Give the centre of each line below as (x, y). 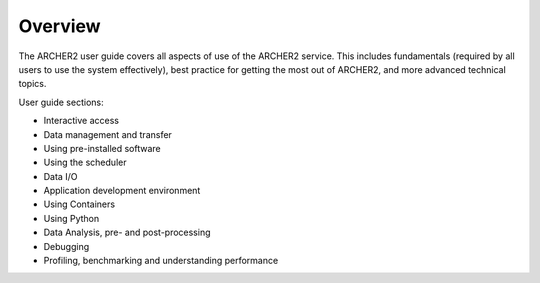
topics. (32, 84)
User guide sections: (61, 102)
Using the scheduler (85, 162)
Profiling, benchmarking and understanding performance (161, 261)
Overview (59, 26)
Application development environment (122, 191)
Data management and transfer (107, 134)
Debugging (66, 246)
